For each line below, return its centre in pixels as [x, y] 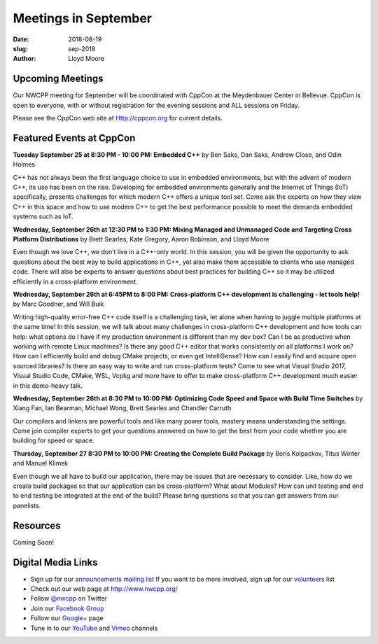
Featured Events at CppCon [74, 138]
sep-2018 [82, 48]
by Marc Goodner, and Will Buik [58, 304]
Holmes [24, 164]
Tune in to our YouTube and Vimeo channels [94, 628]
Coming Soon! [34, 542]
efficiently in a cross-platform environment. [75, 281]
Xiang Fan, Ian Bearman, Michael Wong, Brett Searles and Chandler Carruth [122, 408]
